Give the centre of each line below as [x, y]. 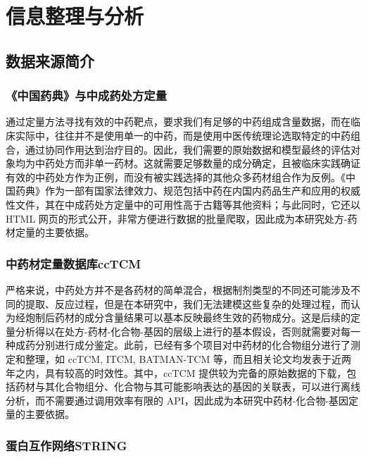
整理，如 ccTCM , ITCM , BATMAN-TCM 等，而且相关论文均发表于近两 [188, 358]
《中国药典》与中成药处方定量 [87, 95]
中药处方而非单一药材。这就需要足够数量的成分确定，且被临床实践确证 [197, 163]
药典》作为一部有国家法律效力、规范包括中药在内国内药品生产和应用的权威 [188, 191]
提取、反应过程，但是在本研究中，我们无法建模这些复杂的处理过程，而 [188, 303]
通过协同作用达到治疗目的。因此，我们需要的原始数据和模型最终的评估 [188, 149]
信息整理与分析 [75, 16]
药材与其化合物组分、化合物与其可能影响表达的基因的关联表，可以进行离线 [188, 386]
